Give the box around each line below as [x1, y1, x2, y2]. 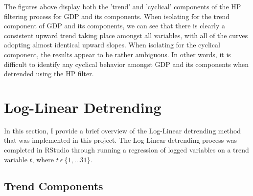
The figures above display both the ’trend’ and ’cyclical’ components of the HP [4, 1, 241, 11]
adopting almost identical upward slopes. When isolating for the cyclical [4, 40, 220, 50]
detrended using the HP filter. [4, 68, 94, 79]
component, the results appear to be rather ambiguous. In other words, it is [4, 49, 231, 59]
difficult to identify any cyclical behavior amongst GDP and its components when [4, 59, 249, 69]
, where [32, 154, 54, 164]
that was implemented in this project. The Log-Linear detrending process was [4, 135, 237, 145]
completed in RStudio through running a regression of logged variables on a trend [4, 145, 249, 155]
